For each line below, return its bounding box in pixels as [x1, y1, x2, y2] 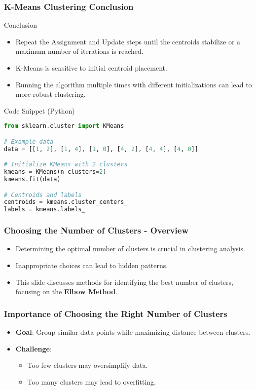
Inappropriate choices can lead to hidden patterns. [15, 260, 168, 271]
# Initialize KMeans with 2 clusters [4, 161, 128, 168]
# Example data [4, 138, 54, 145]
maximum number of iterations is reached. [15, 46, 144, 56]
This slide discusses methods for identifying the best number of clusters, [15, 276, 233, 287]
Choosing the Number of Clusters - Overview [4, 224, 189, 236]
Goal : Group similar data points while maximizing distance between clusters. [15, 327, 251, 337]
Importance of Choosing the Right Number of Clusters [4, 307, 227, 319]
